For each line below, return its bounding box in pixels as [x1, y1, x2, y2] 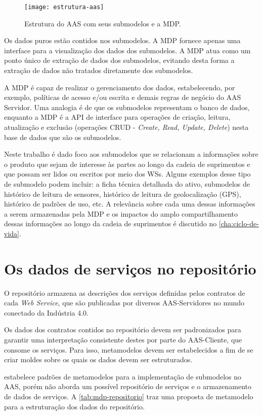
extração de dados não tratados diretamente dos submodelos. [4, 65, 193, 76]
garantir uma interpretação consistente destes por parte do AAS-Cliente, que [4, 334, 242, 345]
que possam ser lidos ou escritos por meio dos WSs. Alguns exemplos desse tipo [4, 168, 251, 179]
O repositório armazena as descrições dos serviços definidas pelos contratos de [4, 287, 245, 298]
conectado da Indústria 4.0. [4, 307, 89, 318]
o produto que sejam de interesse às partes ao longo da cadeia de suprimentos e [4, 158, 250, 169]
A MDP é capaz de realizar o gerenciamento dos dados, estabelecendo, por [4, 82, 235, 92]
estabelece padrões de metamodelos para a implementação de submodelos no [4, 371, 242, 382]
